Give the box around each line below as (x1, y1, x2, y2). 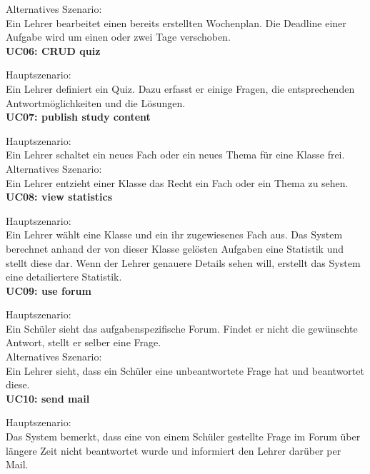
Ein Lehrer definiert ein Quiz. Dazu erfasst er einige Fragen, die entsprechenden (6, 81, 355, 96)
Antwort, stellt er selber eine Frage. (6, 335, 161, 350)
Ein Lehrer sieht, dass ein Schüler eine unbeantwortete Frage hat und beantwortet (6, 363, 364, 378)
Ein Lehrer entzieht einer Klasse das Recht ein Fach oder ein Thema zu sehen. (6, 175, 349, 190)
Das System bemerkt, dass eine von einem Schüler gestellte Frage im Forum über (6, 429, 361, 444)
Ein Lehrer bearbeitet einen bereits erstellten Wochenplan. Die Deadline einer (6, 15, 346, 30)
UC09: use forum (6, 283, 91, 298)
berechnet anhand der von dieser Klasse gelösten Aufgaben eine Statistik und (6, 241, 344, 256)
